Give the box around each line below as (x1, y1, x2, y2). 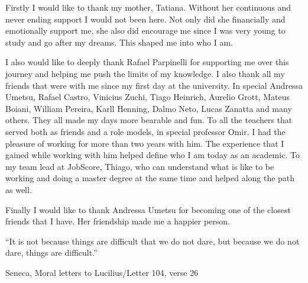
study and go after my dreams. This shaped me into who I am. (5, 36, 233, 48)
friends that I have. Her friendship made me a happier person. (5, 215, 231, 227)
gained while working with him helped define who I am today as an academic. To (5, 149, 300, 161)
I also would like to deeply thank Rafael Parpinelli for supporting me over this (5, 56, 289, 68)
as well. (5, 183, 32, 195)
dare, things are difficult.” (5, 246, 98, 259)
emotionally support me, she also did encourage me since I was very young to (5, 24, 286, 37)
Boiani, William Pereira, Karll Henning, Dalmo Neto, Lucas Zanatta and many (5, 102, 292, 114)
